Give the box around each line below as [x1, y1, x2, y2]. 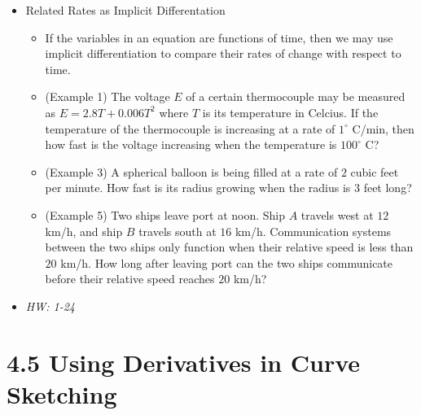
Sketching [7, 377, 117, 410]
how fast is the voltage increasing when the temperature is [45, 136, 337, 153]
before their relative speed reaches [45, 270, 215, 287]
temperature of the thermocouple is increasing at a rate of [45, 120, 335, 137]
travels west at [300, 206, 374, 223]
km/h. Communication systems [235, 222, 392, 239]
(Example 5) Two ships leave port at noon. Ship [45, 206, 285, 223]
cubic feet [350, 163, 399, 180]
